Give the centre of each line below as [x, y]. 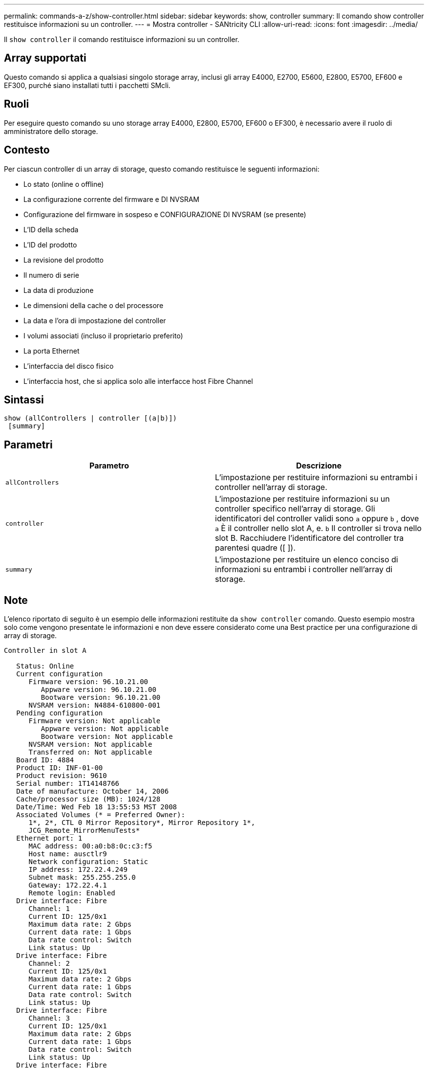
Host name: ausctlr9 [68, 854]
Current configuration [60, 674]
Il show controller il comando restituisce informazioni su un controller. [122, 39]
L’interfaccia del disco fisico [69, 366]
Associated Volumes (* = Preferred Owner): [101, 815]
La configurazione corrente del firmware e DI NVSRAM [111, 199]
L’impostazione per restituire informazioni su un [302, 499]
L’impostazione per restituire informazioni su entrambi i [316, 478]
